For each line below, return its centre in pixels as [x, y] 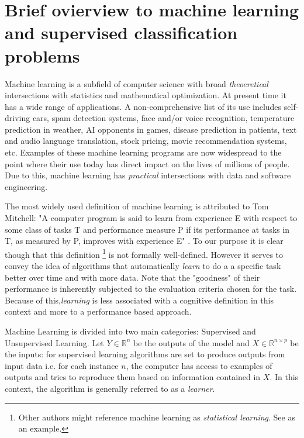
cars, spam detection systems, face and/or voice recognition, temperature [163, 118]
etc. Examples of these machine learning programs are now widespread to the [143, 152]
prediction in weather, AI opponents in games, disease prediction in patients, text [151, 129]
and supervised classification [121, 32]
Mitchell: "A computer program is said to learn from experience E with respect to [151, 218]
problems [42, 55]
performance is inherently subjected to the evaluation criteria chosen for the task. [151, 289]
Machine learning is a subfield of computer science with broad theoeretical [137, 83]
